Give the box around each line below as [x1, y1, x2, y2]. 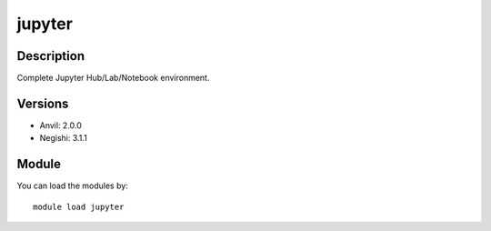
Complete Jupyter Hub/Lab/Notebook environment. [16, 73, 210, 84]
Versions [16, 95, 69, 111]
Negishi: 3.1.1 [39, 133, 88, 144]
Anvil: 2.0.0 [39, 119, 82, 131]
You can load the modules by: [16, 180, 129, 191]
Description [16, 48, 85, 64]
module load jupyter [33, 201, 125, 212]
